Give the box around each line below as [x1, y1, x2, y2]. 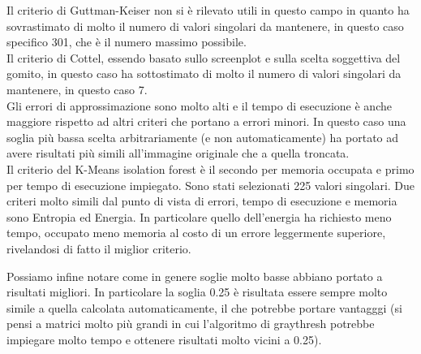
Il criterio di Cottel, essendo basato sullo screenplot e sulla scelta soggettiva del [6, 49, 401, 66]
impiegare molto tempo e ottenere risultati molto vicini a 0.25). [6, 330, 322, 348]
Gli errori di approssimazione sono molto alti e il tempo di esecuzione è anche [6, 97, 392, 114]
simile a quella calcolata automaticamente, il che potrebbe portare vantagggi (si [6, 299, 402, 316]
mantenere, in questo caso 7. [6, 80, 148, 97]
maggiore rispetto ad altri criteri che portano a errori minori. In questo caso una [6, 113, 406, 130]
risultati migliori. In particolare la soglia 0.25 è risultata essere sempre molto [6, 283, 388, 300]
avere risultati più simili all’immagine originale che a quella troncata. [6, 145, 350, 162]
